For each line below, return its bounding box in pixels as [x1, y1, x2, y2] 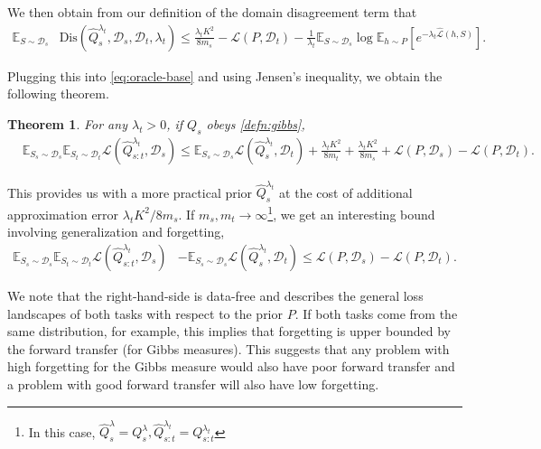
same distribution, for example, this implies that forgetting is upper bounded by [7, 322, 451, 341]
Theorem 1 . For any [7, 114, 127, 133]
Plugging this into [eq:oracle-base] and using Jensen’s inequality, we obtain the [7, 66, 443, 85]
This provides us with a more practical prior [7, 182, 253, 201]
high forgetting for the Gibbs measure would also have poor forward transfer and [7, 357, 455, 376]
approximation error [7, 204, 119, 223]
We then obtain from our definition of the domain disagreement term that [7, 3, 417, 21]
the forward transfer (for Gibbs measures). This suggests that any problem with [7, 339, 450, 358]
